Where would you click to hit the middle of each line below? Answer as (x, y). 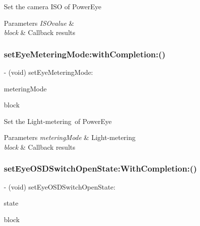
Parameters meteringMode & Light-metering (70, 137)
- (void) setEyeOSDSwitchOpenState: (60, 186)
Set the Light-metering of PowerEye (58, 121)
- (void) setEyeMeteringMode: (49, 72)
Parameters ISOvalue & (39, 23)
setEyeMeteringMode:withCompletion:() (85, 54)
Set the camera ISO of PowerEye (53, 6)
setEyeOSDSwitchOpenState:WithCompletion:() (100, 168)
